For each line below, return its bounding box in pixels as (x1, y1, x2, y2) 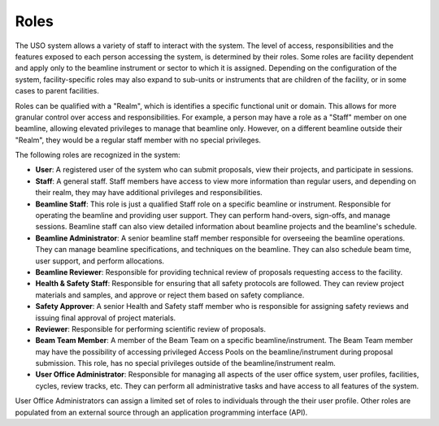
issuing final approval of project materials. (35, 313, 176, 323)
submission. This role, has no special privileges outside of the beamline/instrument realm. (35, 359, 337, 368)
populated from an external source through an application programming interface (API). (15, 407, 308, 417)
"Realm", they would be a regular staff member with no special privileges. (15, 135, 262, 145)
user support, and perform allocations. (35, 256, 165, 266)
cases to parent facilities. (15, 86, 99, 96)
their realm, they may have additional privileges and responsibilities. (35, 188, 263, 198)
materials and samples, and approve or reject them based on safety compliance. (35, 289, 305, 300)
